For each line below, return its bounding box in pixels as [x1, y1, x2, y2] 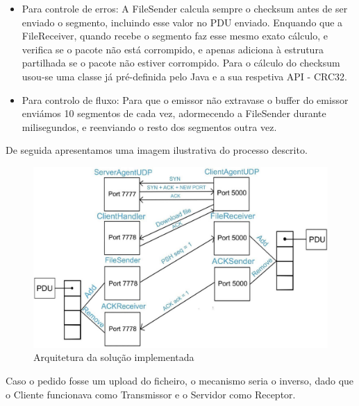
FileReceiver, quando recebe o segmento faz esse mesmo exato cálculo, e [22, 28, 328, 43]
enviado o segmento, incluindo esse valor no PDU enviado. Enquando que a [22, 15, 343, 29]
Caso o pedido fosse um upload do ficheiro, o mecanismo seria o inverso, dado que [6, 373, 354, 387]
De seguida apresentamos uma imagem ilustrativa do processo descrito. [6, 143, 308, 157]
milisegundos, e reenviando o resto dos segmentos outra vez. [22, 119, 277, 134]
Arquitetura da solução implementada [33, 350, 194, 364]
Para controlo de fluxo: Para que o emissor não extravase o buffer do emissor [22, 92, 349, 107]
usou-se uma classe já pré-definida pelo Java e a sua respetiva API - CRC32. [22, 69, 347, 83]
